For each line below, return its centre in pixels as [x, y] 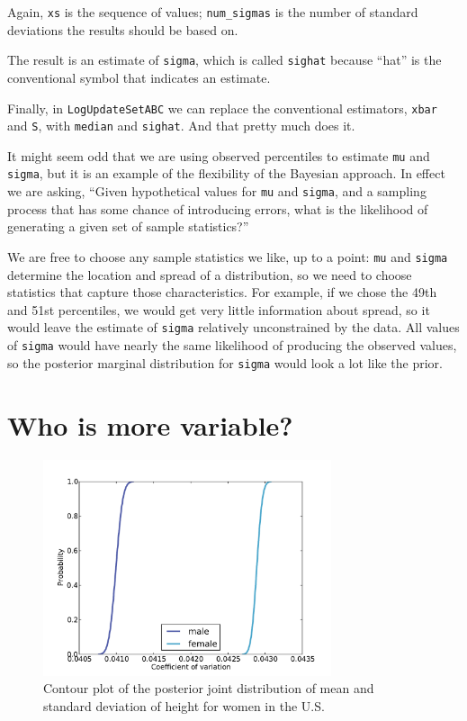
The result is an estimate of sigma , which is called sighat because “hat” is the [225, 60]
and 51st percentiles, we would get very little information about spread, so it [219, 309]
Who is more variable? [150, 424]
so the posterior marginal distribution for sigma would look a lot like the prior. [225, 362]
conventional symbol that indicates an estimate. [139, 77]
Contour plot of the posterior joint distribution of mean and [209, 688]
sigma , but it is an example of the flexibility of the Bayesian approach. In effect [226, 173]
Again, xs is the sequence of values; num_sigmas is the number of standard [213, 12]
